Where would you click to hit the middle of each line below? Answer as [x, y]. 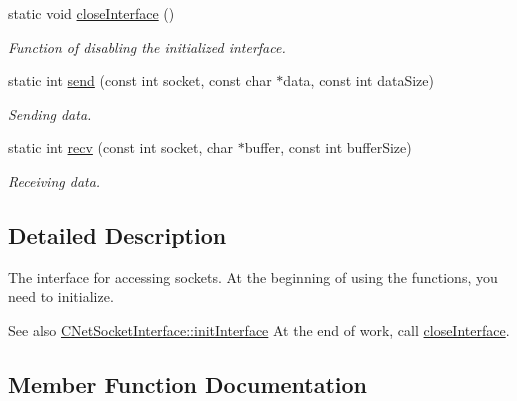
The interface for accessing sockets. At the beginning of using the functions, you [253, 276]
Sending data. [50, 113]
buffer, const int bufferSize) [328, 147]
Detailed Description [117, 234]
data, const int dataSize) [358, 80]
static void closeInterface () [91, 13]
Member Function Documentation [188, 383]
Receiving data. [54, 180]
